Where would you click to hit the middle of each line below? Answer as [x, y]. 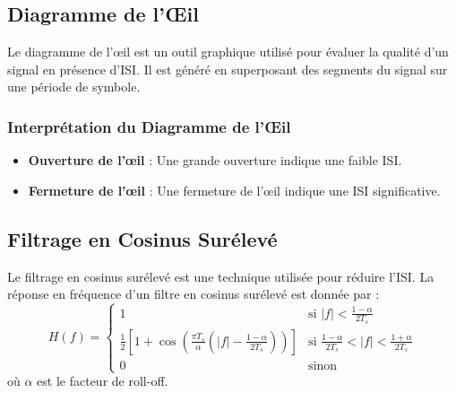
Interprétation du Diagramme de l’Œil [149, 126]
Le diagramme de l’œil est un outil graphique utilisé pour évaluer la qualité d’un [228, 52]
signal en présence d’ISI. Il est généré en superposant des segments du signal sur [228, 69]
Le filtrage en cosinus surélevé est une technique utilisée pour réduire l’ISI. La [221, 276]
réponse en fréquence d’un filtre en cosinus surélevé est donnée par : [194, 294]
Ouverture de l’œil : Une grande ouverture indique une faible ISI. [215, 160]
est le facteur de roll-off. [103, 381]
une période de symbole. [74, 87]
